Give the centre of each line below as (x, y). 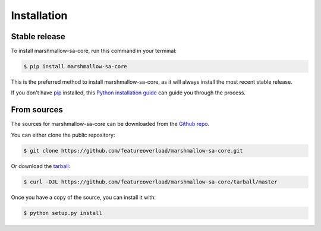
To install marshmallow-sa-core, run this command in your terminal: (94, 51)
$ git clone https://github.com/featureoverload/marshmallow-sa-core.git (133, 151)
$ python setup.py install (63, 213)
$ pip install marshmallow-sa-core (75, 67)
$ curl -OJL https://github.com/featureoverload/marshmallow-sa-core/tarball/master (150, 182)
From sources (37, 110)
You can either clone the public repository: (63, 135)
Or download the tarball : (41, 166)
